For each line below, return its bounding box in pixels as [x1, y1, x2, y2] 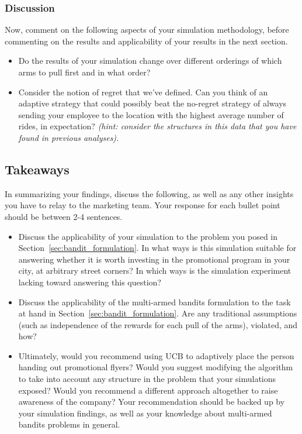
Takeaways [5, 160, 70, 178]
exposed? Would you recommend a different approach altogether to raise [18, 384, 278, 396]
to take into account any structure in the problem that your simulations [18, 373, 276, 385]
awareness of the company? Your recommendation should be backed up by [18, 395, 285, 408]
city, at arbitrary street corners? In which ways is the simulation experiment [18, 264, 291, 277]
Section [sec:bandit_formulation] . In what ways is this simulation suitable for [18, 242, 297, 254]
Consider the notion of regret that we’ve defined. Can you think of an [18, 85, 268, 98]
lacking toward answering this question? [18, 275, 161, 288]
